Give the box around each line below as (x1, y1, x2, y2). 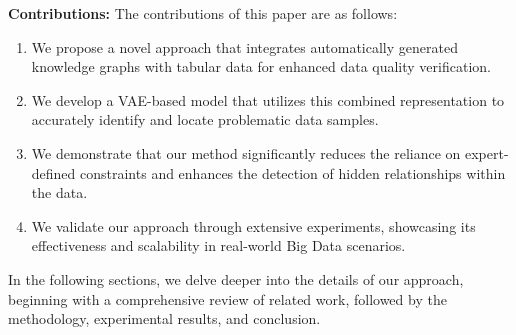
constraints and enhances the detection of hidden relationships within (80, 162, 506, 183)
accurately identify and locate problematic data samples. (31, 109, 379, 130)
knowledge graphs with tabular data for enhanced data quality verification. (31, 56, 491, 77)
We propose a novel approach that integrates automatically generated (31, 36, 458, 57)
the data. (31, 182, 88, 203)
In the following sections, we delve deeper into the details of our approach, (8, 268, 464, 289)
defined (31, 162, 76, 183)
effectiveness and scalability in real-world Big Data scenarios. (31, 235, 406, 256)
